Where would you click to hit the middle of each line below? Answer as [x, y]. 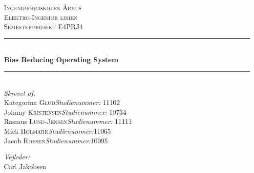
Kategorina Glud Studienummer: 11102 [62, 102]
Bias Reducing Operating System [61, 60]
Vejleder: [17, 157]
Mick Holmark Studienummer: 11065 [57, 130]
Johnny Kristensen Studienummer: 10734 [65, 112]
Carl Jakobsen [25, 166]
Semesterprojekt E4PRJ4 [43, 26]
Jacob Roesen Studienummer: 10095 [56, 140]
